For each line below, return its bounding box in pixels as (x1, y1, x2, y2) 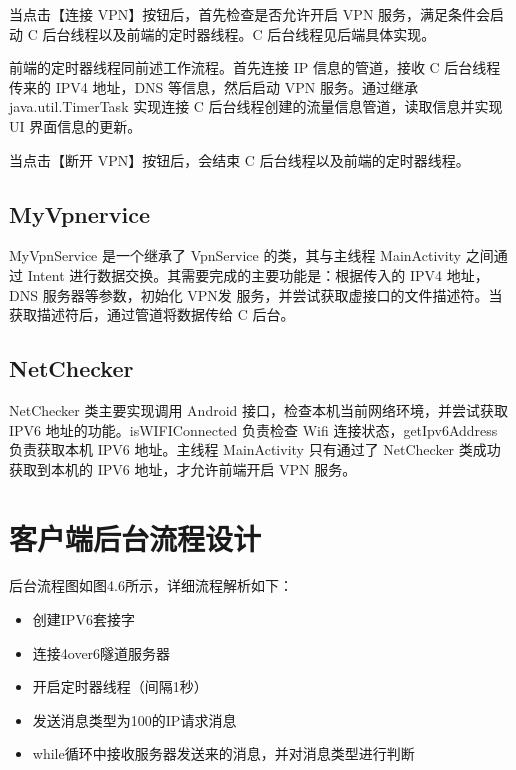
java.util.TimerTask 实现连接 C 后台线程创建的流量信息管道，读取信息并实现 (9, 96, 503, 117)
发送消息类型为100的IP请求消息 (32, 709, 237, 730)
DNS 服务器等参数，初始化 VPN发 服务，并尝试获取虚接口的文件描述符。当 (9, 284, 503, 305)
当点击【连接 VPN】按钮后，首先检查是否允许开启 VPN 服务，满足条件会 (9, 4, 491, 24)
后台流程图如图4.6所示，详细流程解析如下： (9, 575, 293, 596)
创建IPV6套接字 (32, 609, 135, 630)
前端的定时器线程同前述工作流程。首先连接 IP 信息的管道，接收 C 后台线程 (9, 57, 501, 78)
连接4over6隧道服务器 (32, 642, 171, 663)
